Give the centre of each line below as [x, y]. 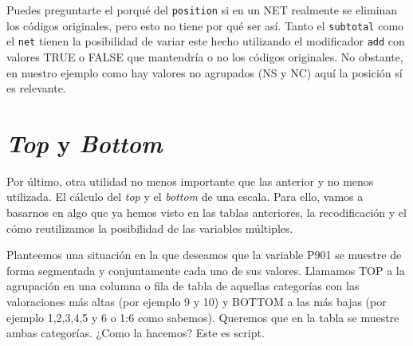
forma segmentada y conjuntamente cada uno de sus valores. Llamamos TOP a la [206, 270]
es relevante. [36, 88]
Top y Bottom [85, 143]
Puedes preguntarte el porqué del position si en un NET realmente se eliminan [202, 10]
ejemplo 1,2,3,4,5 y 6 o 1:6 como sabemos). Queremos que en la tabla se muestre [203, 317]
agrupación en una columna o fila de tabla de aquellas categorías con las [183, 286]
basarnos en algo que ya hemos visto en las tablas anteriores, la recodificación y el [206, 212]
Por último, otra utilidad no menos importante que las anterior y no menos [190, 181]
